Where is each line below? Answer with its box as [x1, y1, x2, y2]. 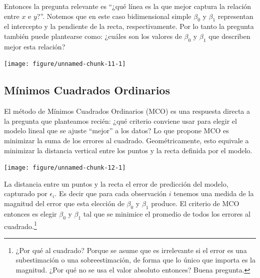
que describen [208, 30, 250, 41]
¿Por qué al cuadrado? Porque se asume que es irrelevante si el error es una [15, 245, 247, 255]
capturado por [4, 188, 47, 199]
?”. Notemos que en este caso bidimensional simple [36, 10, 191, 21]
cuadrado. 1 [4, 219, 37, 231]
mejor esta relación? [4, 41, 65, 51]
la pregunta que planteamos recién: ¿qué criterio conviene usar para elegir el [4, 115, 237, 126]
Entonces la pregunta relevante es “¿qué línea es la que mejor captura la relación [4, 1, 251, 11]
